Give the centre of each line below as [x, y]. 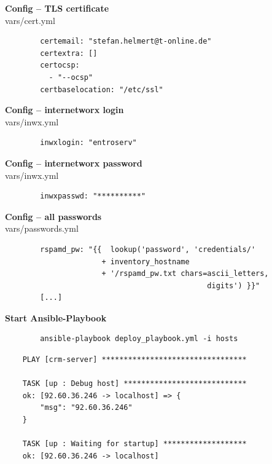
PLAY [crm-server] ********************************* [134, 360]
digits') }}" [234, 285]
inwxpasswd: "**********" [93, 196]
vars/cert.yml [30, 20]
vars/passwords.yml [42, 228]
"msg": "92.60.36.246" [86, 408]
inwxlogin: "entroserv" [88, 143]
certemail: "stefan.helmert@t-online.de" [126, 41]
